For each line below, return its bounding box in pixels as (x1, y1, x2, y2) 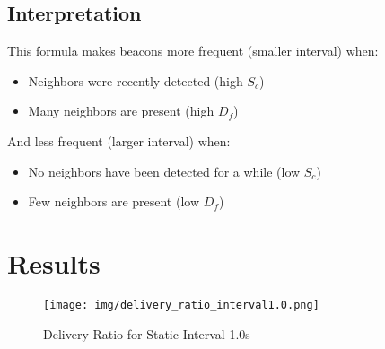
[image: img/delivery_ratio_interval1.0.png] (43, 298, 319, 311)
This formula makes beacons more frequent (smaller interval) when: (7, 41, 379, 60)
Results (7, 244, 101, 281)
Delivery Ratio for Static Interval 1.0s (43, 324, 250, 343)
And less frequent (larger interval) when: (7, 131, 231, 150)
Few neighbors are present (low (28, 192, 200, 211)
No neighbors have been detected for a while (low (28, 161, 301, 180)
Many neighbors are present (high (28, 101, 214, 120)
